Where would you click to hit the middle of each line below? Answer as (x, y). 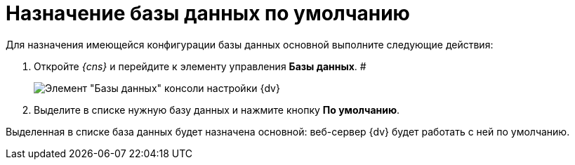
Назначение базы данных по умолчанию (208, 13)
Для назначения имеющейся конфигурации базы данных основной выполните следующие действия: (250, 44)
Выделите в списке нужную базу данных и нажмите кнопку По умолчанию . (217, 110)
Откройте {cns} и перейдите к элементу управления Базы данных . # (200, 66)
